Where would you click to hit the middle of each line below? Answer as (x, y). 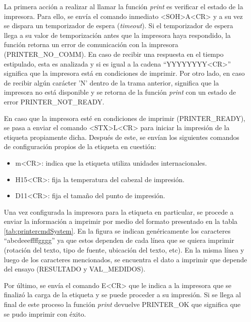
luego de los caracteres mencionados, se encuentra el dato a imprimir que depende (125, 259)
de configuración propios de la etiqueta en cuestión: (80, 146)
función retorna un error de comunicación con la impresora (91, 44)
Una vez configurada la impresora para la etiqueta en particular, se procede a (119, 212)
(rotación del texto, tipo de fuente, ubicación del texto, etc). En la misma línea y (124, 250)
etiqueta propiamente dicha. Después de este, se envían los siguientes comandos (122, 137)
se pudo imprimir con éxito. (45, 314)
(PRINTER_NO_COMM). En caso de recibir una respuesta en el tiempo (114, 54)
